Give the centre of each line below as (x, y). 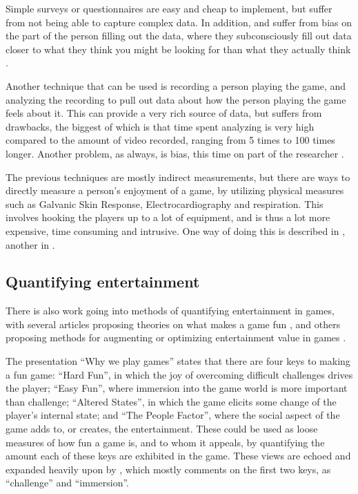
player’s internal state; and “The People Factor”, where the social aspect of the (173, 415)
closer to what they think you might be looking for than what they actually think (178, 49)
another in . (30, 244)
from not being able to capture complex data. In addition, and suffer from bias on (179, 22)
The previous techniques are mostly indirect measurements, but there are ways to (178, 177)
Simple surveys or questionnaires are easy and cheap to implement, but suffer (169, 8)
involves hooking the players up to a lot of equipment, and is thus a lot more (168, 217)
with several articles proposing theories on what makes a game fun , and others (173, 324)
